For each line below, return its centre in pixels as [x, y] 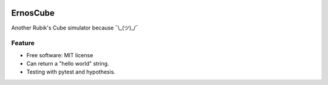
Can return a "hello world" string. [68, 64]
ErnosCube [33, 13]
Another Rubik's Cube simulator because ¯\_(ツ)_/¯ [75, 28]
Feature [23, 43]
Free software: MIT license [60, 55]
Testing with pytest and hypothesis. [71, 72]
